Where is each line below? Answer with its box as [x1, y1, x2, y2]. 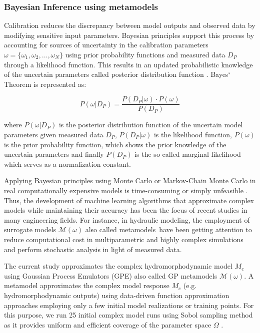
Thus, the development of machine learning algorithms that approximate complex [4, 195, 254, 205]
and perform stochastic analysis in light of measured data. [4, 244, 182, 254]
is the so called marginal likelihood [134, 149, 241, 159]
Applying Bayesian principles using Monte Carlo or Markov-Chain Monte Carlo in [4, 175, 256, 186]
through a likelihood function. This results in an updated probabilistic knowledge [4, 59, 253, 69]
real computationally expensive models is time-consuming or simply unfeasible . [4, 185, 248, 195]
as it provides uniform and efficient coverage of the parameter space [4, 319, 211, 330]
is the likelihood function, [153, 129, 232, 140]
